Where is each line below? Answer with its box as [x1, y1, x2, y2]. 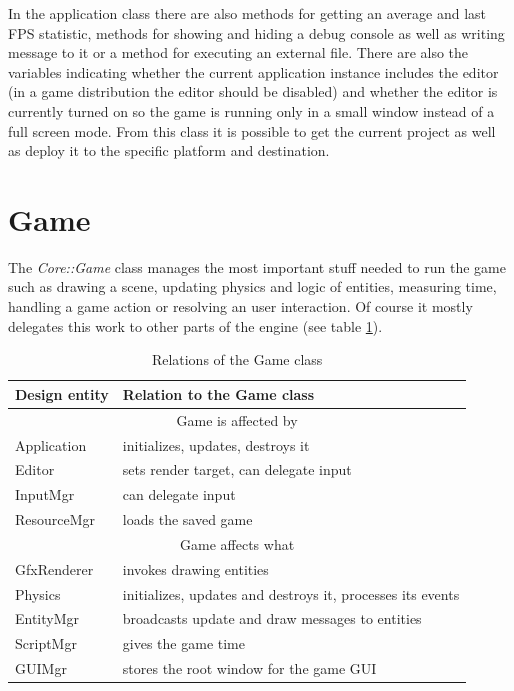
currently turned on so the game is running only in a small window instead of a [8, 100, 495, 121]
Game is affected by [176, 409, 298, 430]
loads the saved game [122, 509, 253, 530]
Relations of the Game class [151, 349, 323, 370]
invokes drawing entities [122, 558, 269, 579]
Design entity [15, 383, 109, 404]
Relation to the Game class [122, 383, 315, 404]
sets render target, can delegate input [122, 459, 352, 480]
